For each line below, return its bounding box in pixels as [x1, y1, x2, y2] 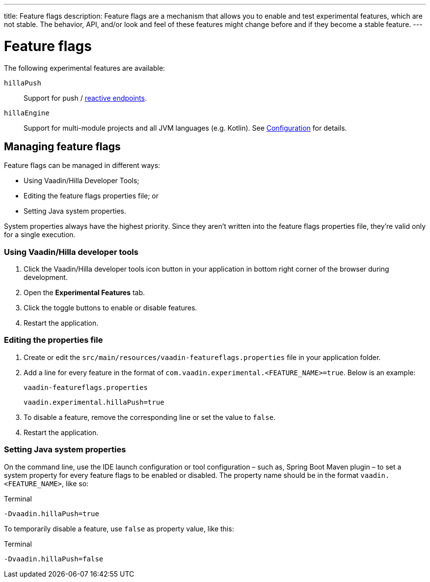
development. [24, 273, 68, 282]
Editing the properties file [4, 335, 103, 345]
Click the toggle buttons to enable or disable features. [24, 304, 197, 312]
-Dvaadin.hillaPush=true [4, 509, 99, 518]
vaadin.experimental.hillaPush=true [24, 398, 164, 406]
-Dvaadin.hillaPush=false [4, 554, 104, 563]
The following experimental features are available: [4, 63, 165, 72]
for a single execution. [4, 230, 76, 239]
